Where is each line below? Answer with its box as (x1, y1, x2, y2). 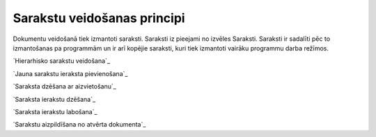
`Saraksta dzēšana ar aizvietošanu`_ (13, 82, 116, 91)
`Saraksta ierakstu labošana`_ (13, 107, 97, 116)
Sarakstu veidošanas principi (13, 10, 185, 26)
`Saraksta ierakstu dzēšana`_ (13, 95, 96, 103)
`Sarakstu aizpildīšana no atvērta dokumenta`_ (13, 120, 146, 129)
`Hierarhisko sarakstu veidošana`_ (13, 57, 111, 65)
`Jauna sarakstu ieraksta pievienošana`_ (13, 69, 128, 77)
